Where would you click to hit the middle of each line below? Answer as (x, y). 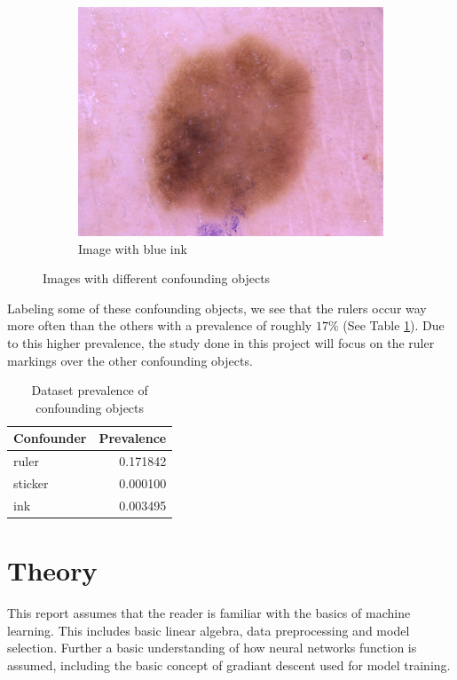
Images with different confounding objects (157, 278)
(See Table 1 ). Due (394, 325)
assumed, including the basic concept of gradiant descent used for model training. (229, 664)
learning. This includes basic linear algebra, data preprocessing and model (209, 630)
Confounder (50, 438)
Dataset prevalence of (90, 390)
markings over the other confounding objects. (130, 360)
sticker (31, 483)
